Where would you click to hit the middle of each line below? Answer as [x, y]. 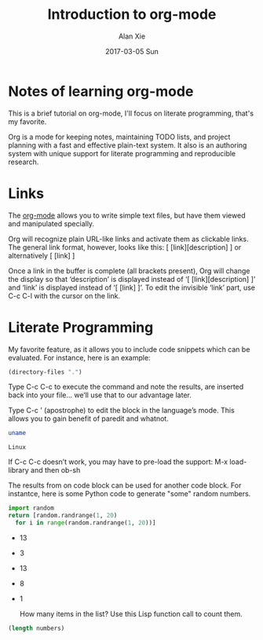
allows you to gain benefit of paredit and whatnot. [88, 419]
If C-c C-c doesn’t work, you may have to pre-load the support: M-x [118, 462]
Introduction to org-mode [132, 15]
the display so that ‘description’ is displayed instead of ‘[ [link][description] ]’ [132, 279]
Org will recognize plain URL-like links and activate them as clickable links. [128, 239]
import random [31, 508]
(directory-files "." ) [45, 372]
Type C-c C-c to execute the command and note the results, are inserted [126, 387]
